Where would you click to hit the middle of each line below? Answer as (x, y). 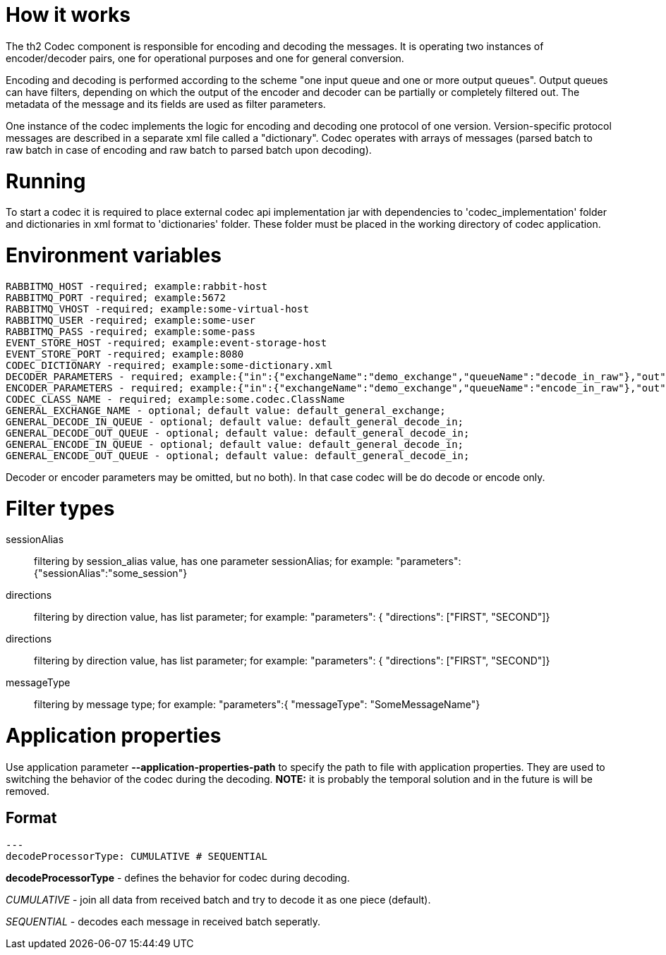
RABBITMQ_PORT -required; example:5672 (116, 297)
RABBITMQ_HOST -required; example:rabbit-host (137, 286)
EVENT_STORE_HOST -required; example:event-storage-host (166, 342)
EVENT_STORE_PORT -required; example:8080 (125, 354)
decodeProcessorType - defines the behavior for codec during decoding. (178, 877)
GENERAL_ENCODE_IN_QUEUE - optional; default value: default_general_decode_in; (235, 444)
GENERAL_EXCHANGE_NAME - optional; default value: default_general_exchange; (226, 410)
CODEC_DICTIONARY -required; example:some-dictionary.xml (169, 365)
